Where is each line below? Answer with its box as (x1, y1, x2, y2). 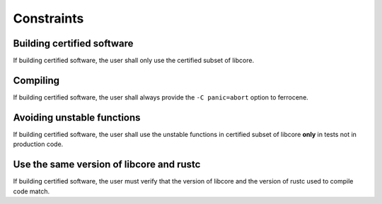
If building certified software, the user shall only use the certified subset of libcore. (13, 56, 255, 65)
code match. (13, 187, 50, 196)
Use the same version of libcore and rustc (13, 159, 201, 171)
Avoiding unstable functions (13, 112, 141, 124)
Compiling (13, 74, 60, 86)
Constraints (13, 11, 84, 26)
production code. (13, 140, 64, 148)
